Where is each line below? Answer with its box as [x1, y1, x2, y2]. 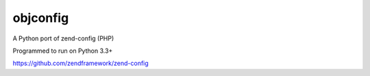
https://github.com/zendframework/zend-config [12, 59, 149, 68]
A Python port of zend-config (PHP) [12, 34, 114, 42]
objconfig [12, 10, 69, 25]
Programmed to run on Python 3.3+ [12, 47, 113, 55]
